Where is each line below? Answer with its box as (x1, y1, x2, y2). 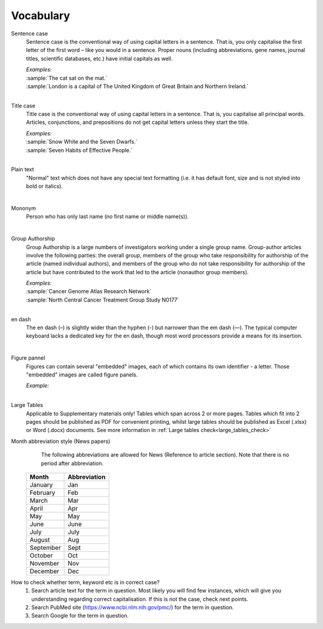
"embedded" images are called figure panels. (26, 371, 138, 378)
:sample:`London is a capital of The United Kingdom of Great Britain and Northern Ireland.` (26, 83, 249, 90)
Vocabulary (11, 9, 70, 22)
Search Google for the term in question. (31, 612, 129, 619)
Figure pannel (11, 354, 45, 361)
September (29, 543, 61, 552)
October (29, 551, 53, 560)
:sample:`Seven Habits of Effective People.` (26, 147, 133, 154)
